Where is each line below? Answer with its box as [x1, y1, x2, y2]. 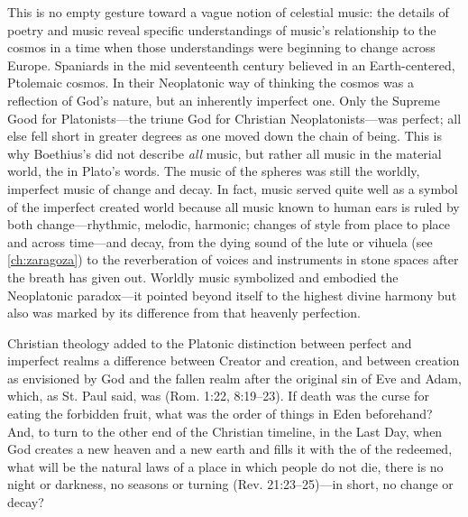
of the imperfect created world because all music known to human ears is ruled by [7, 197, 460, 216]
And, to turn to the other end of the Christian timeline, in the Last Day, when [7, 421, 443, 440]
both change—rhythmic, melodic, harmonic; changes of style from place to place [7, 215, 451, 234]
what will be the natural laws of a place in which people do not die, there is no [7, 457, 444, 475]
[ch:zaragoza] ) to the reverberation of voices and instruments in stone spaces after [7, 250, 459, 269]
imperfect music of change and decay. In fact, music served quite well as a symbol [7, 179, 458, 198]
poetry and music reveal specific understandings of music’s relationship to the [7, 20, 436, 39]
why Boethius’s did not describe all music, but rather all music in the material [7, 143, 442, 162]
